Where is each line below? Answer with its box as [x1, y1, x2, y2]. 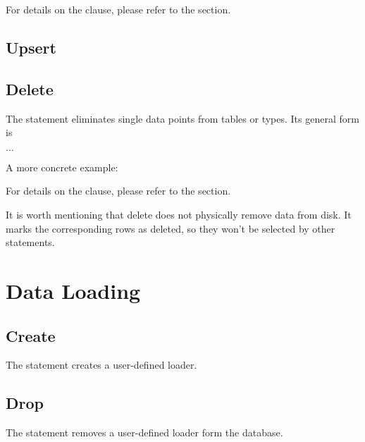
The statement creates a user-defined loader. [6, 357, 197, 372]
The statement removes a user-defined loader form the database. [6, 425, 283, 440]
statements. [6, 235, 55, 250]
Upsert [6, 36, 56, 58]
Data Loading [6, 276, 141, 305]
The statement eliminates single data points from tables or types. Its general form [6, 111, 359, 125]
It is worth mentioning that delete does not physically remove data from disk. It [6, 207, 352, 221]
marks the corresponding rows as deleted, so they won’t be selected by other [6, 221, 335, 235]
